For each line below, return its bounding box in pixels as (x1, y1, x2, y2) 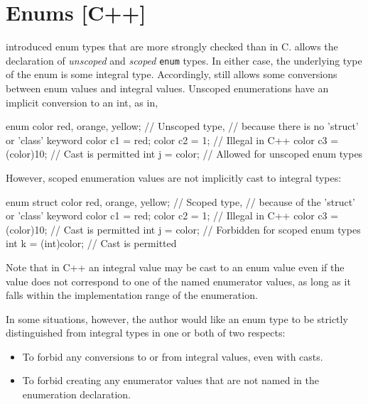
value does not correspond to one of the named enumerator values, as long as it (6, 273, 351, 288)
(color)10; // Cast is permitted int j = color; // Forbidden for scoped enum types (6, 222, 361, 236)
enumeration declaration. (22, 387, 131, 402)
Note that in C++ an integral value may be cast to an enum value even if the (6, 259, 345, 274)
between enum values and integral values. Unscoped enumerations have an (6, 80, 329, 95)
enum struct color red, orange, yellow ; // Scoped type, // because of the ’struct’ (6, 194, 355, 209)
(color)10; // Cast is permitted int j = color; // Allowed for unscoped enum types (6, 146, 363, 161)
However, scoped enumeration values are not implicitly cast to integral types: (6, 170, 342, 185)
